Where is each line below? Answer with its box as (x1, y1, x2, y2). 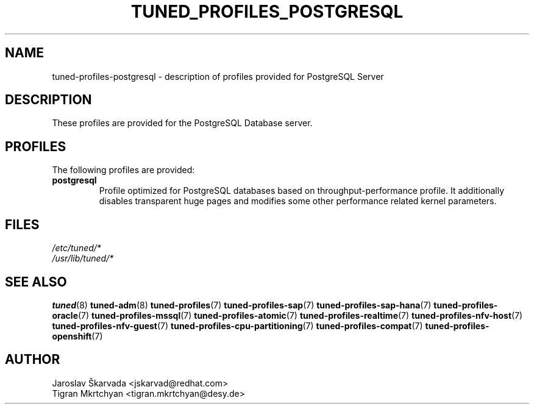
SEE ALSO (5, 274, 67, 290)
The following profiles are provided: (52, 165, 195, 176)
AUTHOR (5, 352, 60, 368)
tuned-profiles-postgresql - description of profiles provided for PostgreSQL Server (52, 71, 384, 82)
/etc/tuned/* (52, 243, 101, 254)
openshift (52, 330, 92, 341)
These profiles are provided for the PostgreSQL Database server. (52, 118, 313, 129)
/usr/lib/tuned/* (52, 253, 114, 264)
